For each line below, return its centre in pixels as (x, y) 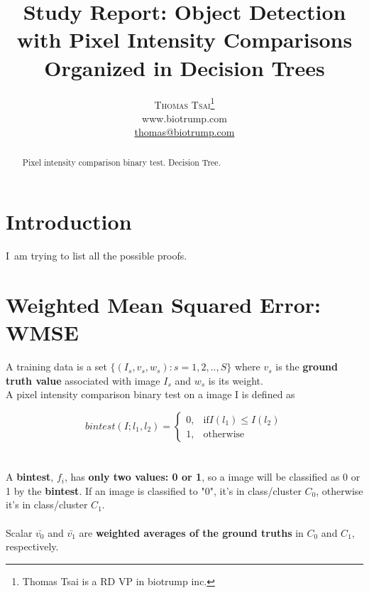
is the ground (307, 367)
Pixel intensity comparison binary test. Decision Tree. (121, 162)
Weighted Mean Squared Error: (163, 305)
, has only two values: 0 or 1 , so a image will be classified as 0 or (212, 477)
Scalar (19, 532)
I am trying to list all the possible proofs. (97, 256)
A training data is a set (56, 367)
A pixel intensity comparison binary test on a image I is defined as (150, 394)
